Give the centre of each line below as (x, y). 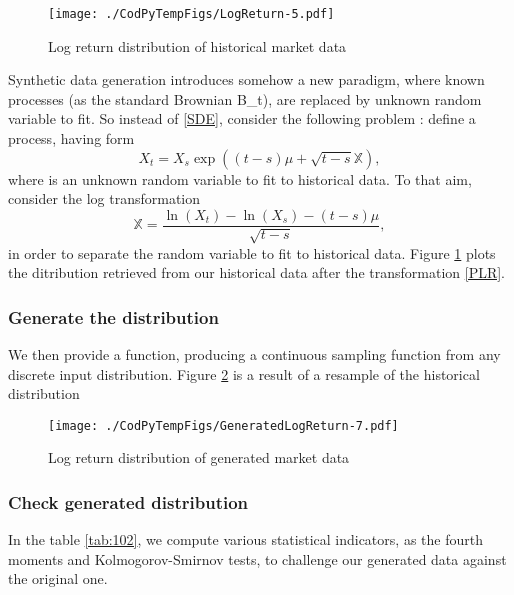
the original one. (58, 578)
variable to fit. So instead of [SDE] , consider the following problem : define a (242, 118)
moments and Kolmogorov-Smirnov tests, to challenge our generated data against (257, 558)
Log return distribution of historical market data (197, 45)
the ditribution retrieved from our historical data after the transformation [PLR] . (257, 272)
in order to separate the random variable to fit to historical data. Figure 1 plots (252, 252)
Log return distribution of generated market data (199, 457)
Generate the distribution (113, 316)
